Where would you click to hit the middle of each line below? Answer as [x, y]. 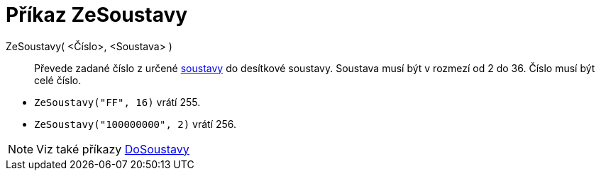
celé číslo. [58, 80]
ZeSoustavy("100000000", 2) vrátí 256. [136, 124]
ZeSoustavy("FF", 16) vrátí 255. [117, 102]
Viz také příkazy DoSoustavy [113, 149]
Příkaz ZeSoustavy [97, 15]
